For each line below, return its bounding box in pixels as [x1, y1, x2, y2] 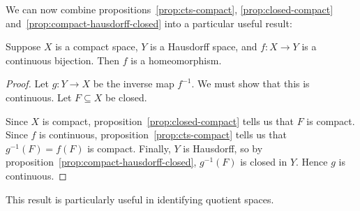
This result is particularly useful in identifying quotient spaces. [6, 191, 274, 206]
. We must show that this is [191, 76, 310, 91]
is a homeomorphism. [130, 52, 222, 67]
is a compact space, [55, 39, 138, 54]
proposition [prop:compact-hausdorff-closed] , [6, 154, 197, 169]
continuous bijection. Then [6, 52, 120, 67]
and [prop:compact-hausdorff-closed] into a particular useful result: [6, 15, 292, 30]
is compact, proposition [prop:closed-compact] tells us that [42, 113, 294, 128]
